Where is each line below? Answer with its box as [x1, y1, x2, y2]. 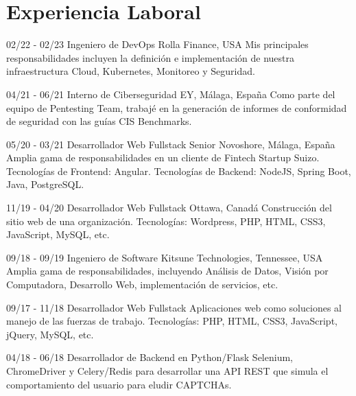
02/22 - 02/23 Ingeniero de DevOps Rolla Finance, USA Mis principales [6, 37, 309, 51]
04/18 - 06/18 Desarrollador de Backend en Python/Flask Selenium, [6, 350, 293, 364]
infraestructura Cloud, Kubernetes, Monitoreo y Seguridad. [6, 64, 255, 78]
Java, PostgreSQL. [6, 177, 84, 191]
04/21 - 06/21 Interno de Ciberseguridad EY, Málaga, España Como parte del [6, 86, 335, 101]
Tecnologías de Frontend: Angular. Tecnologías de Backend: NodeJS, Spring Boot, [6, 163, 351, 178]
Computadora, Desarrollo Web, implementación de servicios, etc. [6, 277, 278, 292]
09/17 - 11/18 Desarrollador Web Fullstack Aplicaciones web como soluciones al [6, 300, 342, 314]
